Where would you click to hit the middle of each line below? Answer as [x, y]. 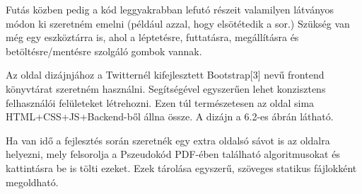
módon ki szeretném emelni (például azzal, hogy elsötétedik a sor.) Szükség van [178, 23]
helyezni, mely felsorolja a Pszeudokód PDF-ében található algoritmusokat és [173, 154]
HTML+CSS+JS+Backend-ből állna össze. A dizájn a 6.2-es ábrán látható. [170, 116]
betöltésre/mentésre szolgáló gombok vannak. [104, 51]
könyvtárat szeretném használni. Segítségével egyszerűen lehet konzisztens [166, 88]
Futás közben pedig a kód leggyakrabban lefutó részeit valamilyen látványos [170, 9]
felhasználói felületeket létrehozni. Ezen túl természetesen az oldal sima [160, 102]
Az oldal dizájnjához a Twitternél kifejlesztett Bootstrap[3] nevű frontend [165, 75]
